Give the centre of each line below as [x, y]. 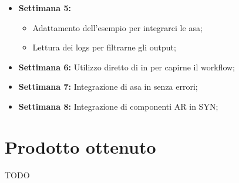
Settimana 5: [45, 8]
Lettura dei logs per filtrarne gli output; [104, 47]
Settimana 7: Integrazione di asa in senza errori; [108, 87]
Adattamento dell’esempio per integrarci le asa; [117, 27]
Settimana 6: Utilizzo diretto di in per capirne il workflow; [127, 67]
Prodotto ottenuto [80, 146]
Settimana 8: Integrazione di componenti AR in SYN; [118, 106]
